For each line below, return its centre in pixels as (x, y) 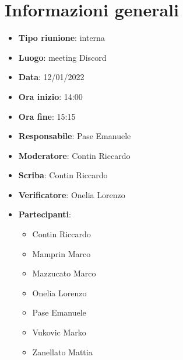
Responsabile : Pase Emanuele (75, 136)
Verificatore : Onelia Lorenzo (72, 194)
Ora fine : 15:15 (47, 116)
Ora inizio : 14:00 (50, 96)
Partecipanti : (45, 214)
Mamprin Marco (61, 253)
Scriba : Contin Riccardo (63, 175)
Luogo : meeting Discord (62, 57)
